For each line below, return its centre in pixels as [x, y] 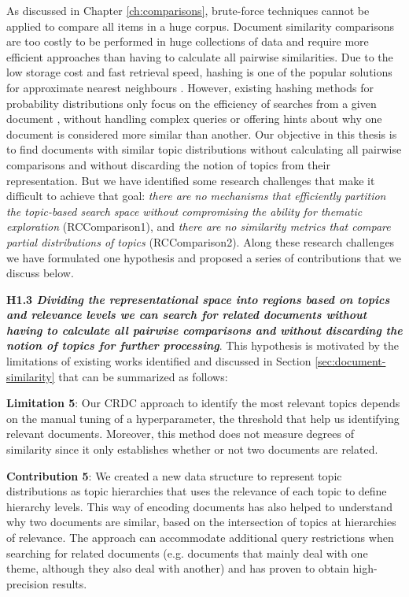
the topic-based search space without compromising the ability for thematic [184, 211]
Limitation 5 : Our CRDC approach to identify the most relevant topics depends [203, 403]
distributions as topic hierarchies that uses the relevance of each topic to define [197, 491]
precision [28, 583]
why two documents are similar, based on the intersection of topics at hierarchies [201, 522]
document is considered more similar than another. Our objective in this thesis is [202, 133]
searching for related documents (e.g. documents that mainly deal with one [187, 553]
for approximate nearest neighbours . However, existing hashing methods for [190, 87]
